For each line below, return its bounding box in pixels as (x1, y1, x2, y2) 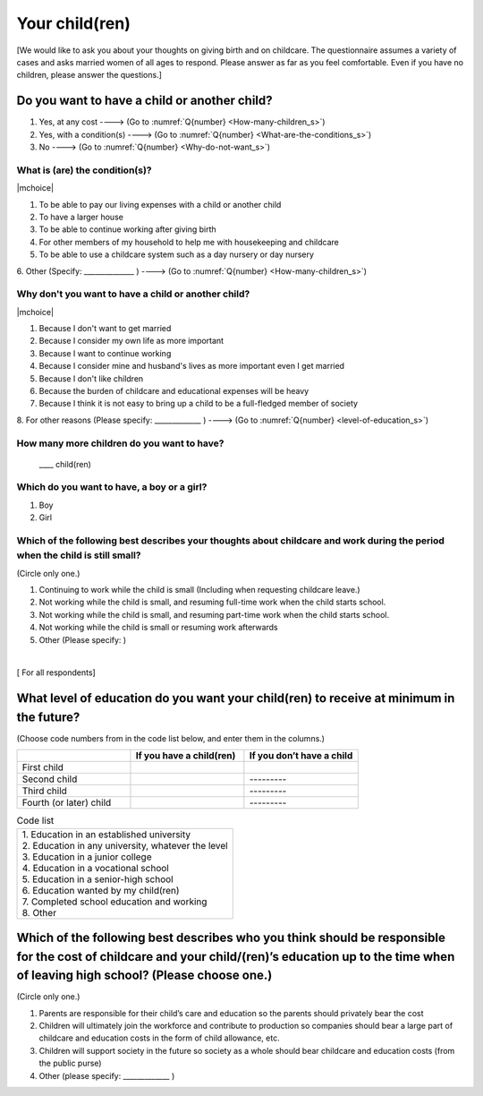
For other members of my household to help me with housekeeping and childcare (38, 236, 339, 247)
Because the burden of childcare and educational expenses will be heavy (38, 385, 309, 396)
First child (21, 761, 64, 774)
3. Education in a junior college (21, 851, 152, 863)
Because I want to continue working (38, 347, 172, 358)
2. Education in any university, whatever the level (21, 839, 228, 852)
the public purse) (38, 1057, 102, 1069)
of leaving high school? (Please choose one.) (16, 968, 273, 983)
